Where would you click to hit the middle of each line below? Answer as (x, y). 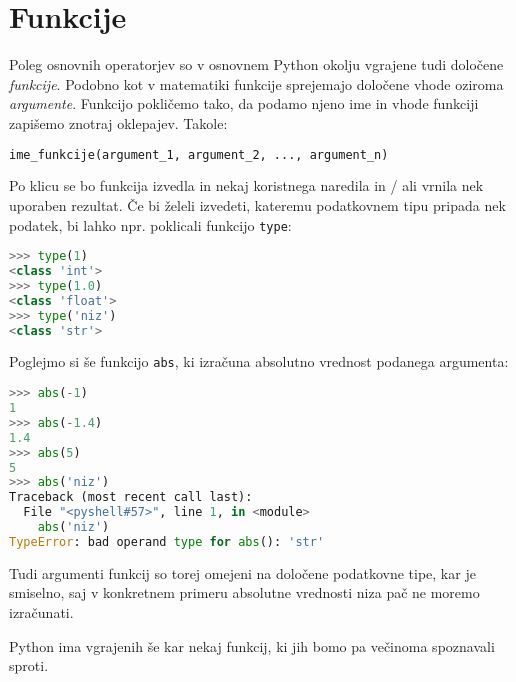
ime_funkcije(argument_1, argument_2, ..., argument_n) (199, 154)
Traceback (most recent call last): (131, 497)
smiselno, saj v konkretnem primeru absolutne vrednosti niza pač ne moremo (244, 592)
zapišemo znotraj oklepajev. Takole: (118, 122)
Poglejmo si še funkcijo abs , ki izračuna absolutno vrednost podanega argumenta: (259, 361)
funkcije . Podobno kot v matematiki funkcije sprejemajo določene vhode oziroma (256, 83)
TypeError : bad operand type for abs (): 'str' (167, 541)
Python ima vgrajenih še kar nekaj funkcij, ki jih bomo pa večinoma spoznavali (252, 645)
